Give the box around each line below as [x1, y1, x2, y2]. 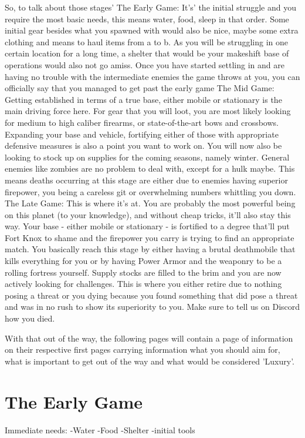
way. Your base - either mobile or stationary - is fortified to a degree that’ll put [5, 220, 290, 232]
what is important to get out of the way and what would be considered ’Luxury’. [5, 355, 294, 367]
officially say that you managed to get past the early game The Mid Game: [5, 82, 274, 94]
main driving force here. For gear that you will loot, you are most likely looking [5, 105, 291, 117]
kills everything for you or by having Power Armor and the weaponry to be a [5, 255, 282, 267]
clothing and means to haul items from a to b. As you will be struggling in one [5, 35, 288, 48]
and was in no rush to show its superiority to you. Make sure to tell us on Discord [5, 300, 300, 313]
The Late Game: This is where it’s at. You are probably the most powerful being [5, 197, 296, 209]
